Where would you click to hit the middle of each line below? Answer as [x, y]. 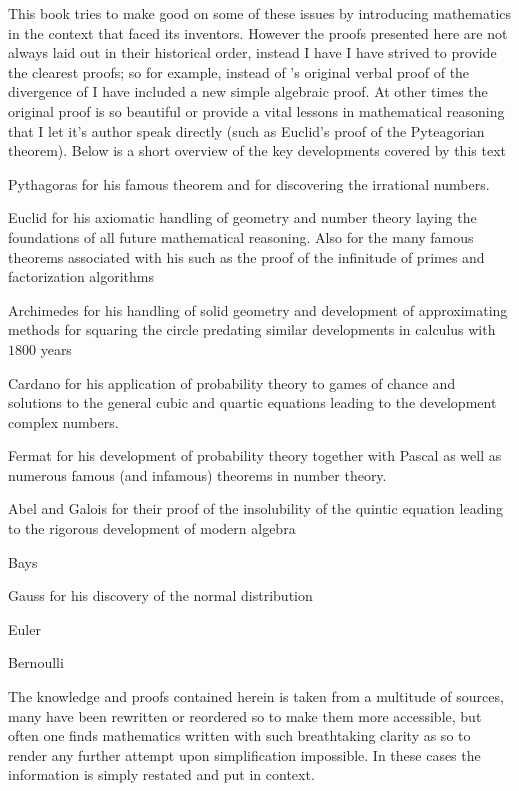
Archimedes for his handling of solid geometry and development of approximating [258, 309]
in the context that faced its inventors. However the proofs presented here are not [258, 32]
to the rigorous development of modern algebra [152, 528]
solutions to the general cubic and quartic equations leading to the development [252, 402]
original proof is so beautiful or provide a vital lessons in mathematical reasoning [256, 110]
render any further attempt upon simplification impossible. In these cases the [244, 754]
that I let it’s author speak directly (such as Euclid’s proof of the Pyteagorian [246, 130]
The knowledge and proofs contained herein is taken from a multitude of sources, [256, 696]
